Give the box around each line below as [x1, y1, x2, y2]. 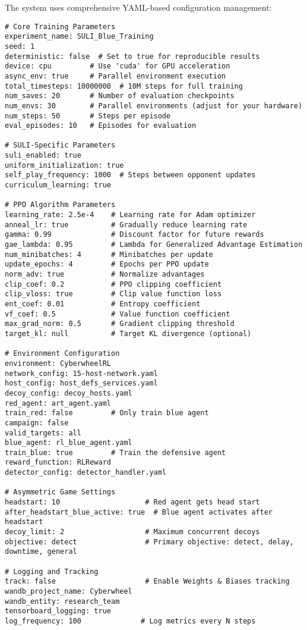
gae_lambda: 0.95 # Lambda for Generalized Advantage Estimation [5, 240, 303, 249]
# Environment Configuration [5, 349, 120, 358]
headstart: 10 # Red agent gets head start [5, 498, 260, 507]
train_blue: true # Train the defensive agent [5, 448, 226, 457]
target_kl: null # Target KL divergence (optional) [5, 329, 252, 338]
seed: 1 [5, 42, 35, 51]
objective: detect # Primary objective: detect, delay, [5, 537, 294, 546]
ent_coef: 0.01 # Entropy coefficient [5, 299, 201, 308]
